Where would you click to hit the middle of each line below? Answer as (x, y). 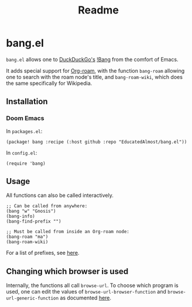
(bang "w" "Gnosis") (31, 212)
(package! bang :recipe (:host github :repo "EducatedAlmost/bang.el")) (97, 142)
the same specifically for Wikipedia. (49, 83)
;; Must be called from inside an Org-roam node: (68, 232)
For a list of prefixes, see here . (43, 253)
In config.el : (22, 152)
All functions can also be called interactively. (60, 195)
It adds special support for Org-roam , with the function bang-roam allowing (95, 70)
